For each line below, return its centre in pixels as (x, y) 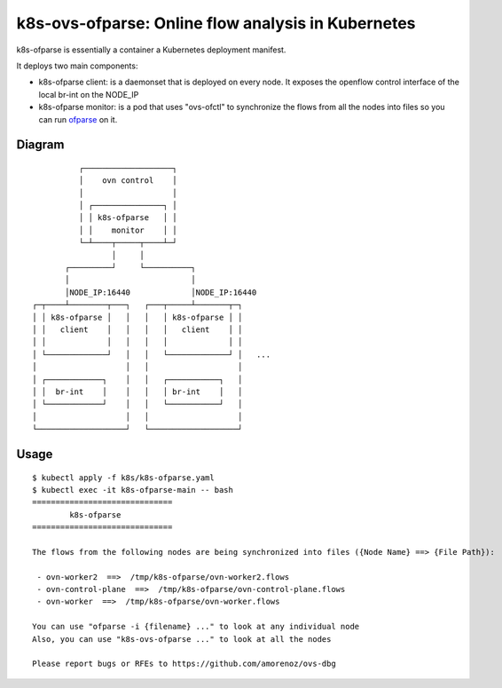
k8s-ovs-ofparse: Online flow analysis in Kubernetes (216, 23)
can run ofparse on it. (78, 119)
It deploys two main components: (77, 66)
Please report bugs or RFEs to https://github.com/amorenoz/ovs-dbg (184, 664)
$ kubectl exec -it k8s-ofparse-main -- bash (133, 490)
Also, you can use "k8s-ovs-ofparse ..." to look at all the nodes (182, 639)
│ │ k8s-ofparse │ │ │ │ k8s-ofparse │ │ (137, 317)
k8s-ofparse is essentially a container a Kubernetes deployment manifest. (151, 50)
